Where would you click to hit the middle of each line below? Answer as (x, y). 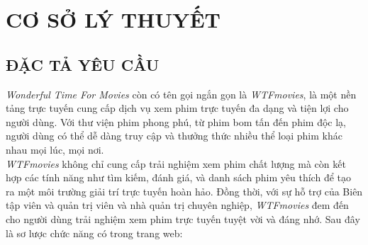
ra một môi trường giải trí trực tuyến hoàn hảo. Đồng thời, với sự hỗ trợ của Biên (184, 191)
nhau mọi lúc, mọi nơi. (55, 149)
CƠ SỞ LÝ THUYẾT (113, 19)
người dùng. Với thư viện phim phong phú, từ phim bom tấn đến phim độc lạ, (176, 121)
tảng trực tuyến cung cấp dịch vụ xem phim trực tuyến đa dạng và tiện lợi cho (177, 108)
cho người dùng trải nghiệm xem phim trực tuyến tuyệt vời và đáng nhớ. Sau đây (183, 218)
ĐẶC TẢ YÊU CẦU (83, 64)
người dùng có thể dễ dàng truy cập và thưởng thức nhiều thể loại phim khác (174, 136)
